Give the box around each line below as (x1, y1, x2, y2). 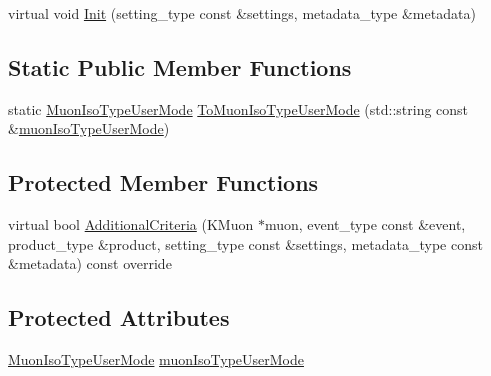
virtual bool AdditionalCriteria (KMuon (8, 214, 254, 235)
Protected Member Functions (8, 167, 319, 198)
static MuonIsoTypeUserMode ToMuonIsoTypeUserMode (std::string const (8, 98, 469, 119)
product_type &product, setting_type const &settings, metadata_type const (8, 233, 483, 254)
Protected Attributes (8, 302, 230, 333)
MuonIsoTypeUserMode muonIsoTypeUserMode (8, 349, 304, 370)
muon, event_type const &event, (264, 214, 466, 235)
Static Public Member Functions (8, 51, 352, 82)
